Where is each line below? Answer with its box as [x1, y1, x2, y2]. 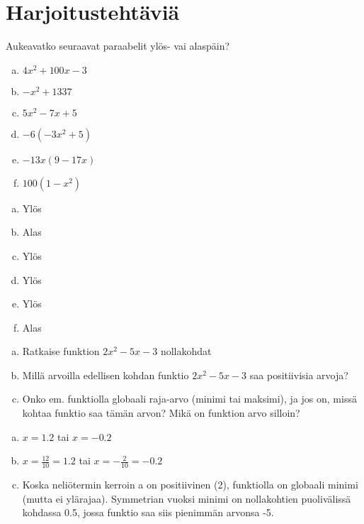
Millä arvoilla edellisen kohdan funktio [22, 367, 189, 382]
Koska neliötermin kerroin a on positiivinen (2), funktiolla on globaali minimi [22, 477, 358, 492]
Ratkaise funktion [22, 344, 100, 359]
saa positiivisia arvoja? [249, 367, 348, 382]
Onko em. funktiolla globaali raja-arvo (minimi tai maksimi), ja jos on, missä [22, 391, 357, 406]
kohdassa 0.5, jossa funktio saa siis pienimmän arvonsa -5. [22, 505, 274, 520]
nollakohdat [160, 344, 212, 359]
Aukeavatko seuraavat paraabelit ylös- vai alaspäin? [6, 38, 230, 53]
